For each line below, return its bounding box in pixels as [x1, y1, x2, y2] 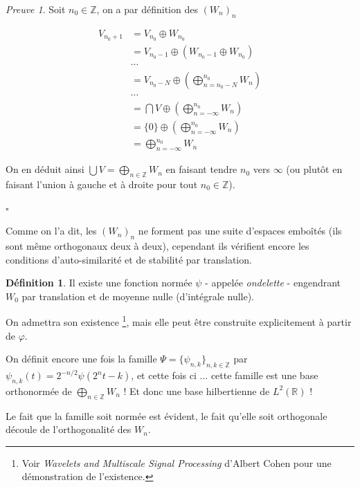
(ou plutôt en [286, 162, 343, 176]
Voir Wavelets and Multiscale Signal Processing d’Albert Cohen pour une [21, 455, 332, 470]
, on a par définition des [96, 2, 198, 16]
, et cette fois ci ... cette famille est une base [131, 368, 318, 382]
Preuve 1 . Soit [6, 2, 66, 16]
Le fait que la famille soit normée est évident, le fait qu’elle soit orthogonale [6, 408, 327, 423]
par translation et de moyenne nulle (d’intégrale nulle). [21, 288, 255, 303]
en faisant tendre [165, 162, 237, 176]
